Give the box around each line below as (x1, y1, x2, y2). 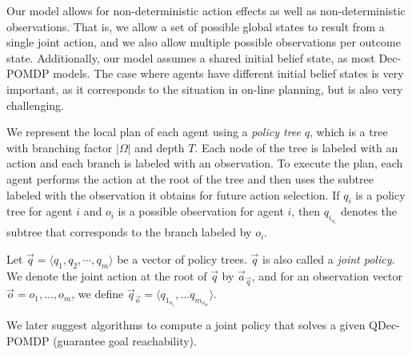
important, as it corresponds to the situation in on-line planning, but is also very (6, 80, 403, 97)
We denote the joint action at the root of (6, 267, 207, 284)
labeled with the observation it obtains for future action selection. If (6, 186, 340, 203)
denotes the (340, 203, 398, 220)
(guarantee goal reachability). (53, 332, 197, 349)
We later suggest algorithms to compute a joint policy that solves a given (6, 317, 366, 333)
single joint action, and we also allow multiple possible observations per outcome (6, 34, 401, 50)
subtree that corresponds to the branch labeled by (6, 224, 252, 240)
